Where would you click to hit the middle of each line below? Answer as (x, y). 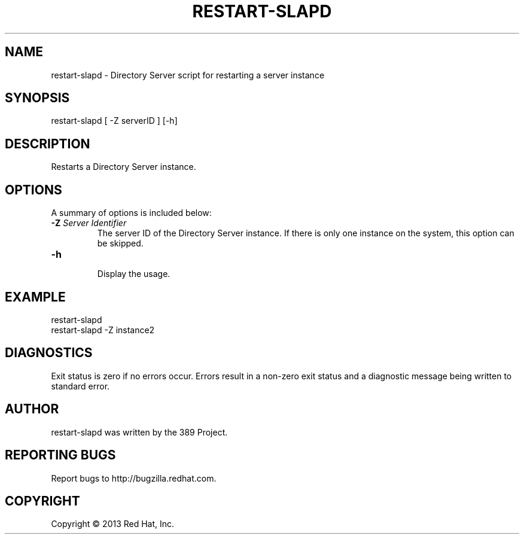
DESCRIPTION (48, 144)
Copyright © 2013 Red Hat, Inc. (113, 524)
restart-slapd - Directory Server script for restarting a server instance (188, 75)
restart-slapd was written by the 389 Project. (139, 432)
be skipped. (120, 243)
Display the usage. (134, 274)
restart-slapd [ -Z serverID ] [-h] (114, 121)
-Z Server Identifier (89, 223)
